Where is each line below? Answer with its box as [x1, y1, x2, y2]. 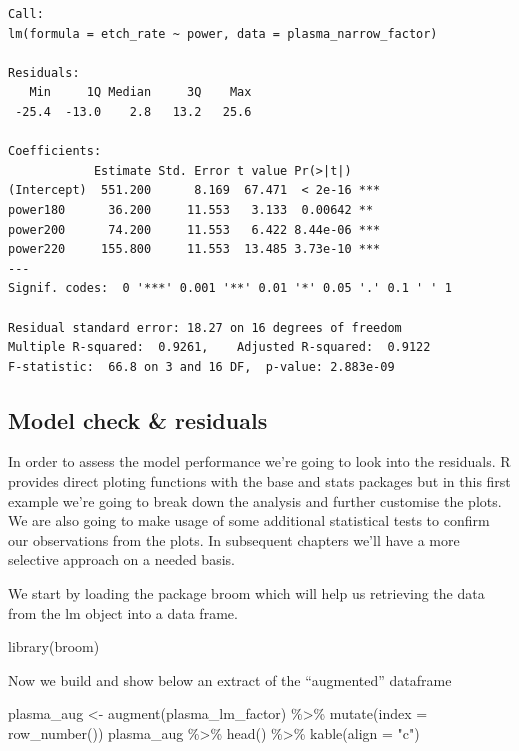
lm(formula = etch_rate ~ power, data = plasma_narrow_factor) [8, 26, 438, 41]
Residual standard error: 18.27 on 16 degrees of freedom [8, 320, 402, 335]
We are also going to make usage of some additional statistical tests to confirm [8, 510, 490, 531]
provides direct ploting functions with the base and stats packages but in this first [8, 471, 511, 492]
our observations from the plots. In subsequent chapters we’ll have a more [8, 529, 460, 550]
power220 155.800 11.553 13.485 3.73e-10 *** [8, 242, 381, 257]
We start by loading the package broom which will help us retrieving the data [8, 583, 485, 604]
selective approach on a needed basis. [8, 549, 235, 570]
